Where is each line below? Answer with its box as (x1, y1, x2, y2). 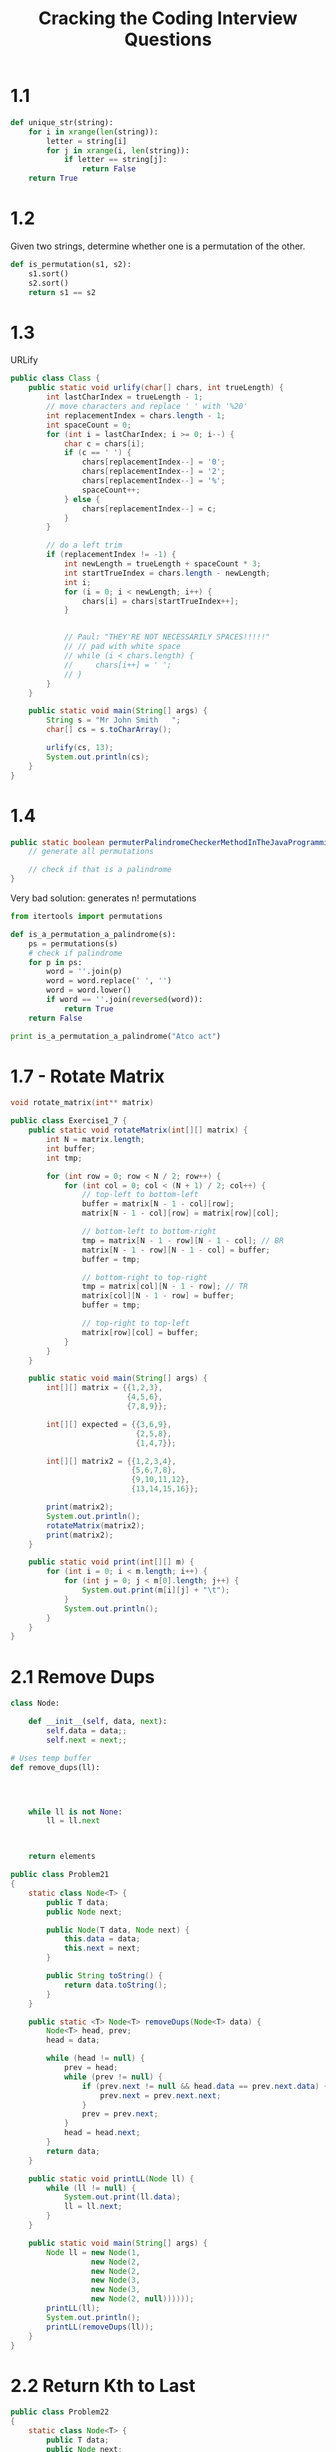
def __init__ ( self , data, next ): (28, 1717, 168, 1727)
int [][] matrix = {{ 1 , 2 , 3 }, (46, 1383, 163, 1393)
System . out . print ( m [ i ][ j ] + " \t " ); (81, 1585, 230, 1596)
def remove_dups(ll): (10, 1762, 101, 1772)
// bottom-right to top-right (81, 1272, 208, 1282)
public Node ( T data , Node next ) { (46, 1925, 190, 1935)
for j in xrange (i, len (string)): (46, 145, 190, 156)
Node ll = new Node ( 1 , (46, 2247, 141, 2257)
